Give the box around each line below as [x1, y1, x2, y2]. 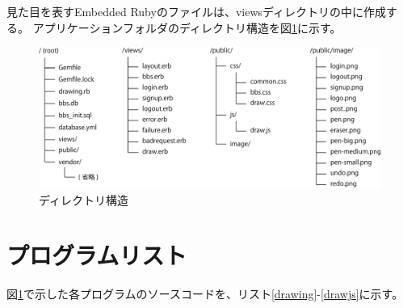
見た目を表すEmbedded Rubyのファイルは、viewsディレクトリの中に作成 [6, 3, 387, 19]
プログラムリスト [6, 238, 187, 272]
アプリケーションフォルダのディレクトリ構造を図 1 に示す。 [32, 19, 342, 36]
